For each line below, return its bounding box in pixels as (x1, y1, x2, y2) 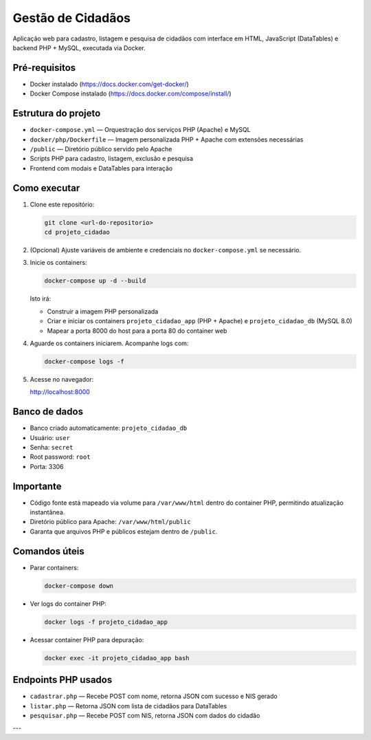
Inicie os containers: (30, 259, 87, 267)
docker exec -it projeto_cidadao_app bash (44, 654, 190, 662)
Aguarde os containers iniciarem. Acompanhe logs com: (30, 339, 189, 347)
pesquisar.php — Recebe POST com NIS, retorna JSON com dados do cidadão (30, 711, 260, 719)
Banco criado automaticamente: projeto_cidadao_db (30, 424, 188, 433)
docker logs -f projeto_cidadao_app (44, 618, 168, 626)
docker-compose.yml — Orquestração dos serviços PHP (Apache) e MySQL (30, 126, 251, 134)
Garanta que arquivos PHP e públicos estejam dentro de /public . (30, 527, 218, 536)
